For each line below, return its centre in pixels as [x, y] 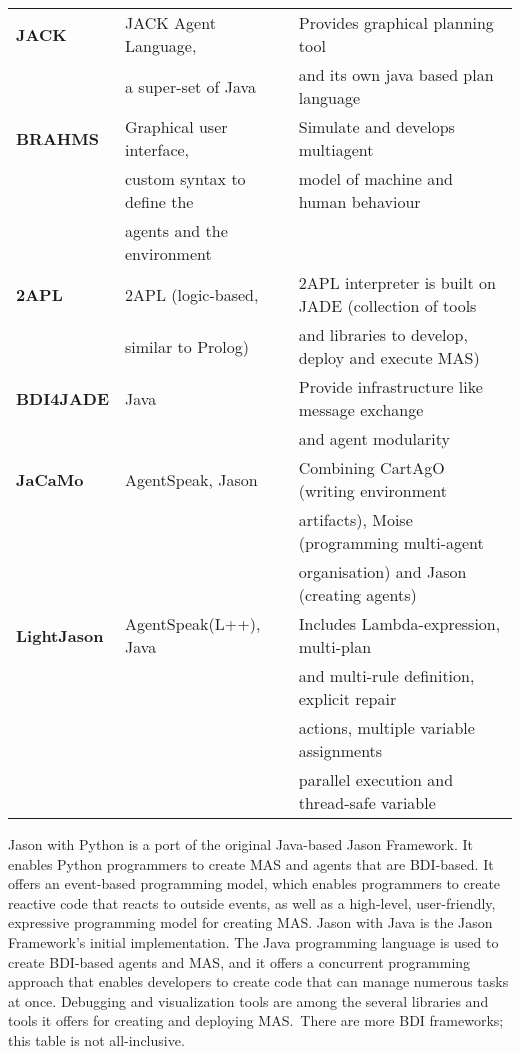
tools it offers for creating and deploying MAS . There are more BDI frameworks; [256, 1020]
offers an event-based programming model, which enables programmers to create [254, 883]
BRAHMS [57, 138]
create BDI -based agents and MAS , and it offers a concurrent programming [239, 961]
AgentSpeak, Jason [191, 479]
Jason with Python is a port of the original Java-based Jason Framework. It [241, 844]
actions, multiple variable [386, 727]
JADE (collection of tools [387, 305]
